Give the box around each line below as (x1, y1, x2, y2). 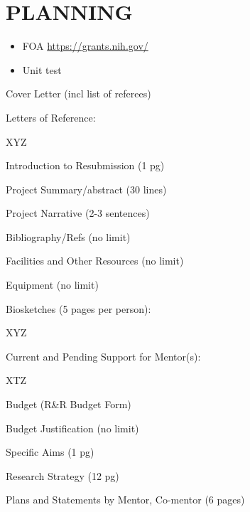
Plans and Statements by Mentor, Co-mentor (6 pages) (6, 492, 245, 507)
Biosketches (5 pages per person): (6, 301, 151, 316)
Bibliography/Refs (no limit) (6, 229, 131, 244)
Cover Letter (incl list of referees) (6, 86, 151, 101)
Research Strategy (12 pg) (6, 468, 119, 483)
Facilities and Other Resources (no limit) (6, 253, 184, 268)
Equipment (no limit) (6, 277, 99, 292)
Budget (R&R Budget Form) (6, 397, 131, 412)
